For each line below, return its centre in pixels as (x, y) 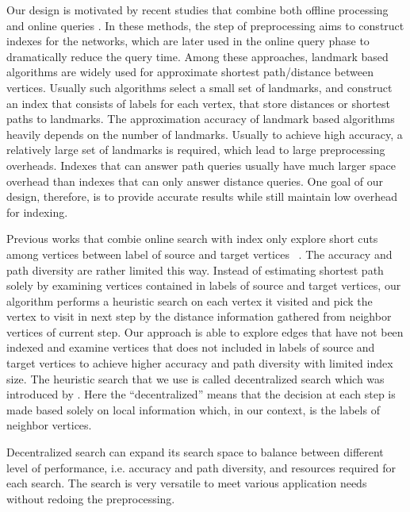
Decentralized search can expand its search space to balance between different (195, 452)
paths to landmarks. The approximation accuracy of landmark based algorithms (201, 119)
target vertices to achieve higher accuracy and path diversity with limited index (200, 363)
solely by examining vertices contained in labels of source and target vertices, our (204, 285)
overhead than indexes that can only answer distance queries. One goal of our (195, 181)
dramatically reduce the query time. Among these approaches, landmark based (197, 56)
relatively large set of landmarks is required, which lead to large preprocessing (196, 150)
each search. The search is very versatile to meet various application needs (187, 483)
